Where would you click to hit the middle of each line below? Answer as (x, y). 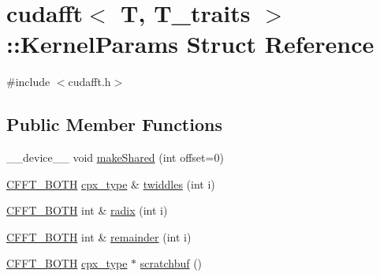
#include (28, 82)
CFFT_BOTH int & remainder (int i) (99, 236)
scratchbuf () (171, 263)
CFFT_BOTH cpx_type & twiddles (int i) (111, 183)
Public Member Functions (114, 124)
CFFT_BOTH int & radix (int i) (87, 210)
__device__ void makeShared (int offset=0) (115, 157)
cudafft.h (89, 82)
